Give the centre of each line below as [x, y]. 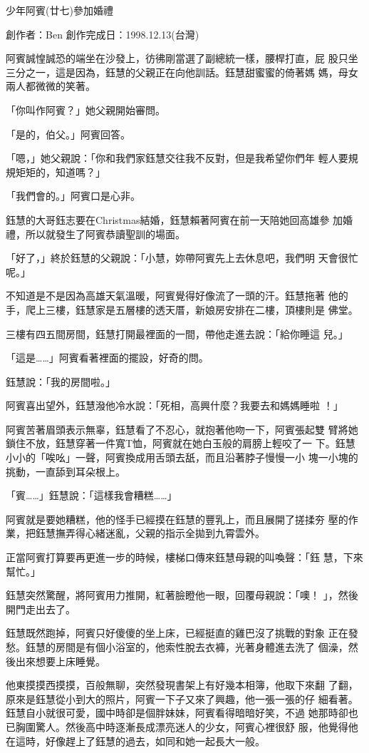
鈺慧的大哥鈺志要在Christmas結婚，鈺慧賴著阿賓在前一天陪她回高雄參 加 [175, 219]
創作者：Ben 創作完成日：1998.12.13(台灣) [103, 34]
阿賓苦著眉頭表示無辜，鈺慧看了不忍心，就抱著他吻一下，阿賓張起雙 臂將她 [182, 429]
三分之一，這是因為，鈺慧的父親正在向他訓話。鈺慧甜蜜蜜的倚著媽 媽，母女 [182, 72]
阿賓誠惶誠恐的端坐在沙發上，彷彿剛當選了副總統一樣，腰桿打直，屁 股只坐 [182, 58]
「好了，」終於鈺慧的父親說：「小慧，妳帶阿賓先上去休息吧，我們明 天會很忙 [182, 258]
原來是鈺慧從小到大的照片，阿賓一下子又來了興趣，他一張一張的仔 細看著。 [182, 698]
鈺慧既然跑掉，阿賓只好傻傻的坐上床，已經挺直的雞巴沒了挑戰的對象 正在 [177, 633]
